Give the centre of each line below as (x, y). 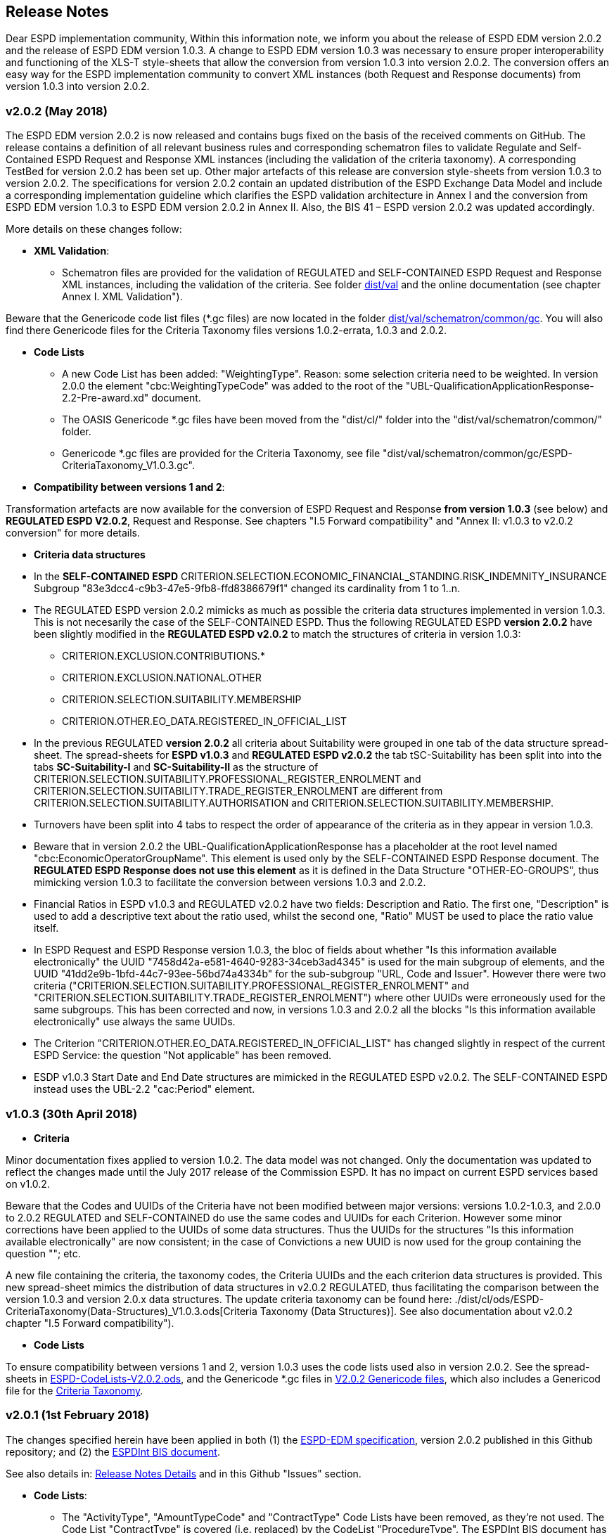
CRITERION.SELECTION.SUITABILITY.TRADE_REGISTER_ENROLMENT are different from (238, 791)
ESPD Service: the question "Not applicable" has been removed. (183, 1056)
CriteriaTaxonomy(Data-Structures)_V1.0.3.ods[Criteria (132, 1311)
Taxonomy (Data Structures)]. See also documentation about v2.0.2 (416, 1311)
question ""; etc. (43, 1253)
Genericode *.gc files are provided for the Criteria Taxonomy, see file (221, 454)
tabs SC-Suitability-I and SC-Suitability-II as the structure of (176, 767)
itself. (46, 928)
